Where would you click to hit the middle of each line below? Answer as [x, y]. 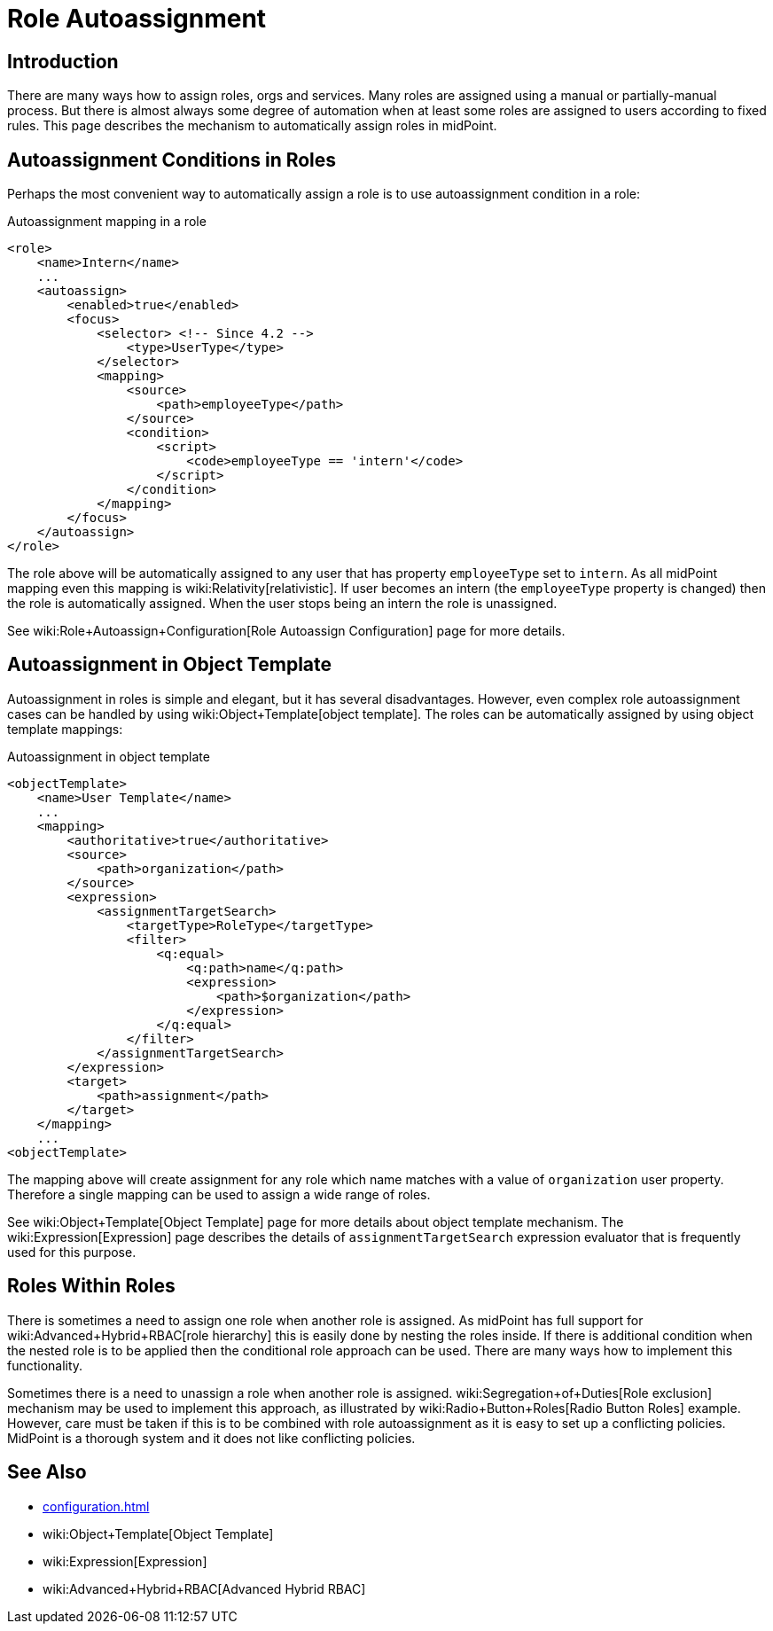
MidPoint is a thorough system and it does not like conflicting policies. [211, 1438]
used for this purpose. [72, 1252]
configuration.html [96, 1506]
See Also [47, 1472]
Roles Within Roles [91, 1286]
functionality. [45, 1365]
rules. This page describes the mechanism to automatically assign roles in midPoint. [252, 126]
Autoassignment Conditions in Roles [172, 160]
